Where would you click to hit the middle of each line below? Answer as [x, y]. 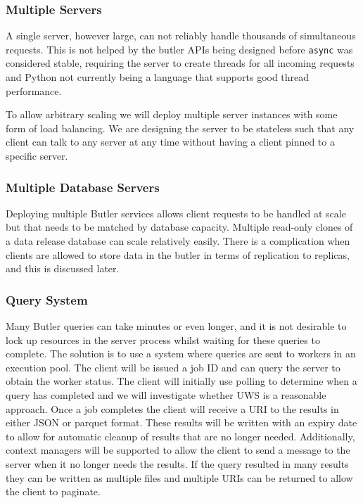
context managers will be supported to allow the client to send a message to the [178, 450]
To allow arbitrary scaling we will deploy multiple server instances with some [172, 114]
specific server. [37, 156]
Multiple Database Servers [83, 187]
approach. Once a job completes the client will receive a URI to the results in [172, 408]
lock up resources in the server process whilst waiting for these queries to [163, 339]
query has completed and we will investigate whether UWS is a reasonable [166, 395]
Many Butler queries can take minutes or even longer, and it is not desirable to [176, 326]
